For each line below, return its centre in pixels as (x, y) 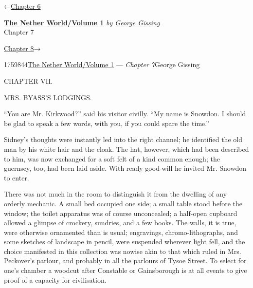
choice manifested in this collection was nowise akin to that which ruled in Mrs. (123, 251)
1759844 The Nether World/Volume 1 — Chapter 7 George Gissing (102, 64)
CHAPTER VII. (28, 81)
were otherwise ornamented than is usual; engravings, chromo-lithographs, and (121, 232)
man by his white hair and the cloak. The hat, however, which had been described (126, 149)
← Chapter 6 (22, 6)
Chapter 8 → (22, 48)
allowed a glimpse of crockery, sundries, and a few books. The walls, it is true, (120, 223)
